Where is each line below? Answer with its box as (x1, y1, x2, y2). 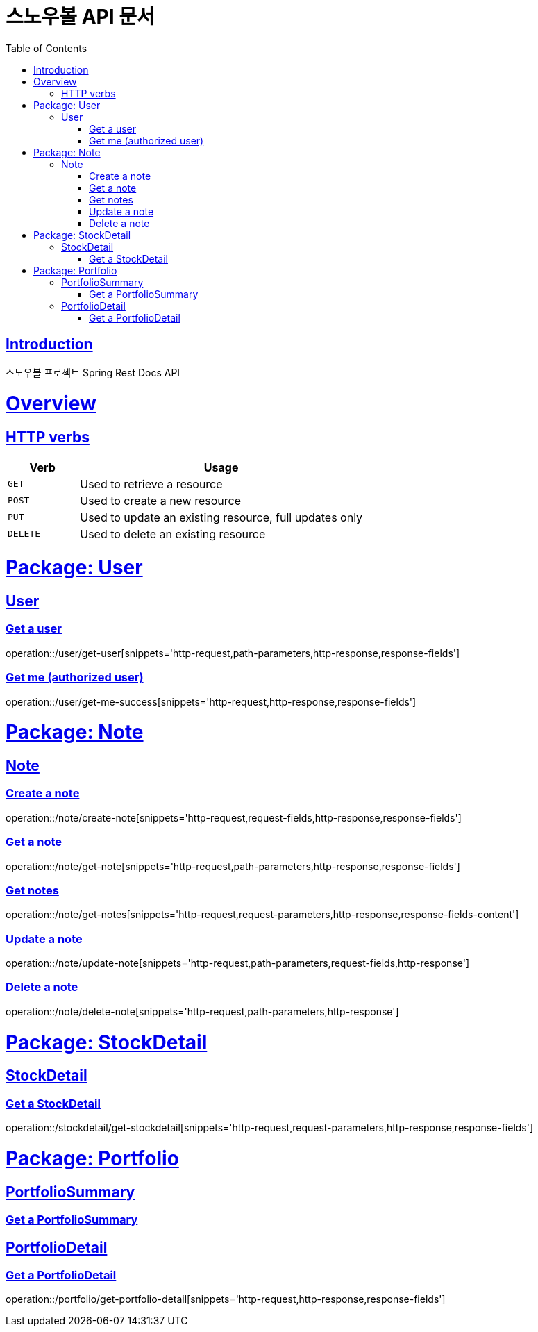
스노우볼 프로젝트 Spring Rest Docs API (6, 366, 180, 378)
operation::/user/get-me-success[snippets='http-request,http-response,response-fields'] (6, 695, 417, 708)
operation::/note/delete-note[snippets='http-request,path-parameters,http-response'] (6, 1005, 399, 1017)
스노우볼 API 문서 (6, 5, 155, 28)
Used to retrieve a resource (80, 476, 223, 491)
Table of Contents (6, 42, 87, 54)
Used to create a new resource (80, 493, 242, 508)
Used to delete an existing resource (80, 526, 266, 541)
